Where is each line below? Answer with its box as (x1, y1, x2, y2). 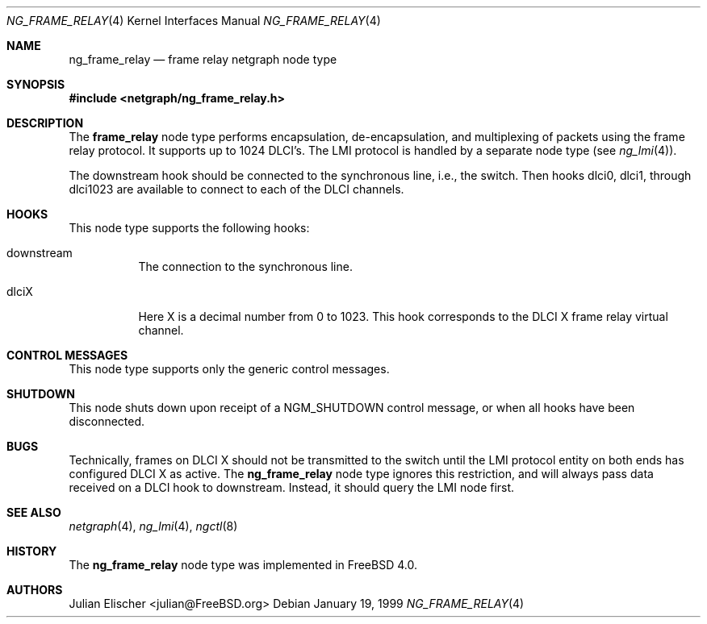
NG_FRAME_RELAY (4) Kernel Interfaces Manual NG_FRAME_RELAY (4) (6, 14, 381, 27)
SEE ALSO (6, 505, 61, 519)
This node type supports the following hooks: (69, 221, 310, 235)
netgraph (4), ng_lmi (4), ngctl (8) (69, 519, 238, 533)
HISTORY (6, 544, 57, 558)
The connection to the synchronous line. (138, 260, 353, 273)
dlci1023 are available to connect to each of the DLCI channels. (69, 182, 404, 196)
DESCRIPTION (6, 116, 84, 130)
